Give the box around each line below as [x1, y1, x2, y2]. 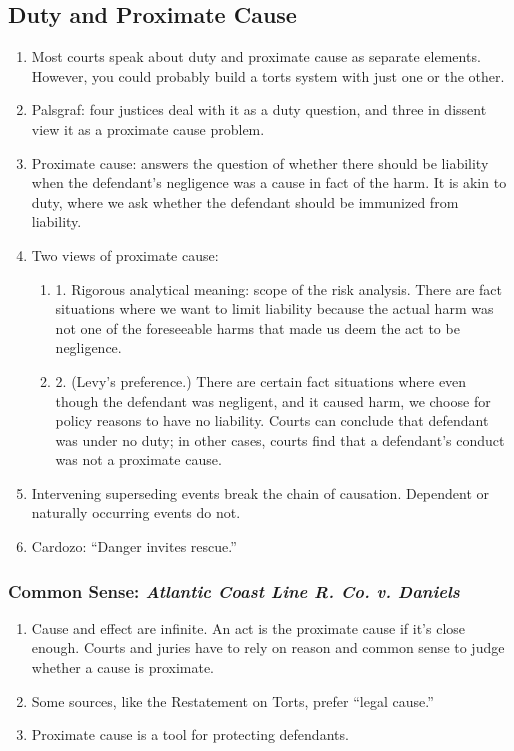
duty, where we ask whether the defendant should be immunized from [31, 191, 459, 212]
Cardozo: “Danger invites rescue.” [31, 536, 237, 557]
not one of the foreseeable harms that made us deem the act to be [55, 317, 460, 338]
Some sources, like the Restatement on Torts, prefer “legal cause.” [31, 690, 434, 711]
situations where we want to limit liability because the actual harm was [55, 298, 494, 319]
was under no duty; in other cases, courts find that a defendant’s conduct [55, 429, 505, 450]
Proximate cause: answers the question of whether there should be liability [31, 152, 489, 173]
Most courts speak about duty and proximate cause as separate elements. [31, 46, 481, 67]
